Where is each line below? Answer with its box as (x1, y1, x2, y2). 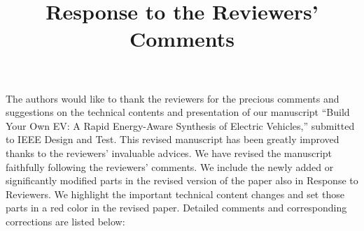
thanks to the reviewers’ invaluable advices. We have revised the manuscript (6, 145, 332, 160)
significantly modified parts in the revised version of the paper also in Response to (6, 173, 358, 188)
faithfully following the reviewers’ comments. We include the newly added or (6, 159, 334, 174)
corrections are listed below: (6, 214, 125, 228)
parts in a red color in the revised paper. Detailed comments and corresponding (6, 200, 347, 215)
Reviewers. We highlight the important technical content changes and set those (6, 186, 344, 201)
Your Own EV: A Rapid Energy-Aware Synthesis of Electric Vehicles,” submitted (6, 118, 355, 133)
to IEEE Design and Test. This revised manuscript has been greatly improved (6, 132, 339, 147)
